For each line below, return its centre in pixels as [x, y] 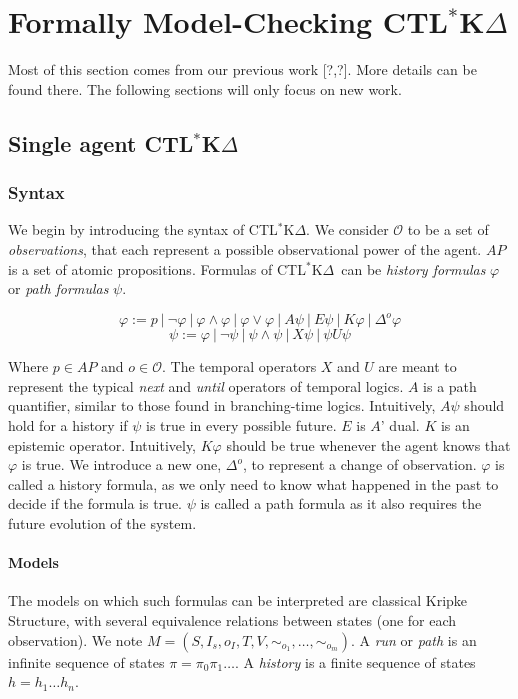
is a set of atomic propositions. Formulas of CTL [157, 268]
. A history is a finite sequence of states [355, 661]
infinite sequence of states [86, 661]
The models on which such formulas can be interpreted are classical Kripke [238, 600]
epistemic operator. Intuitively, [102, 444]
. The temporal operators [239, 366]
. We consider [347, 229]
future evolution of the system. [102, 522]
